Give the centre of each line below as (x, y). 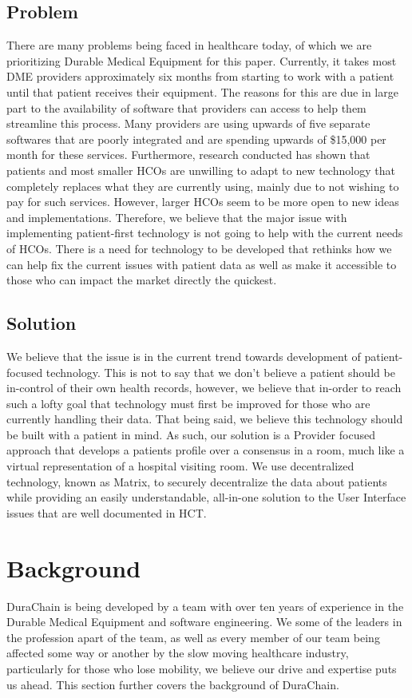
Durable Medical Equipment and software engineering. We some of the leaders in (204, 622)
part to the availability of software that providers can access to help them (186, 107)
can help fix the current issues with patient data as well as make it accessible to (202, 264)
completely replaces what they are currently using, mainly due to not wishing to (203, 186)
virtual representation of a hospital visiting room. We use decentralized (180, 466)
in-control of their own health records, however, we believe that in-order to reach (204, 388)
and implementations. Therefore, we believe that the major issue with (177, 217)
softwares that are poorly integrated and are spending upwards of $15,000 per (196, 139)
